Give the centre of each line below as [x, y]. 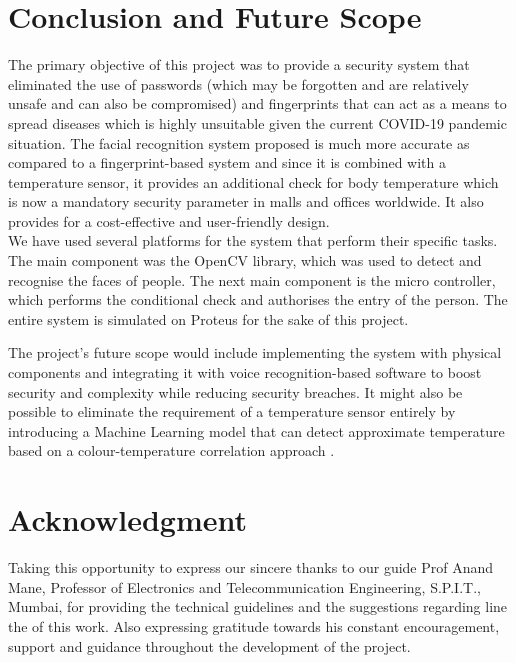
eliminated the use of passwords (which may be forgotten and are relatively [238, 83]
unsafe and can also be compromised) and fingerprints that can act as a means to [257, 103]
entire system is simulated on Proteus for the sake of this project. [208, 318]
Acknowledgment [127, 519]
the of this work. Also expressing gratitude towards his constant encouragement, [254, 625]
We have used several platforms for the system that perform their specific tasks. [253, 240]
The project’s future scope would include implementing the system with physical [255, 352]
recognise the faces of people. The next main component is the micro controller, [252, 279]
